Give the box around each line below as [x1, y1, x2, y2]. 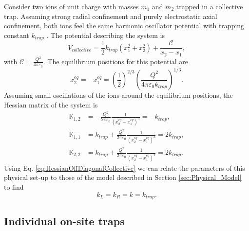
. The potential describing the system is [46, 30, 165, 40]
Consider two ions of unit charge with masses [4, 1, 139, 11]
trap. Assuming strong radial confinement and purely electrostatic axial [4, 11, 217, 21]
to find [4, 182, 24, 192]
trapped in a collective [176, 1, 243, 11]
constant [4, 30, 29, 40]
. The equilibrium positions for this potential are [43, 56, 188, 66]
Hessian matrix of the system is [4, 99, 98, 109]
